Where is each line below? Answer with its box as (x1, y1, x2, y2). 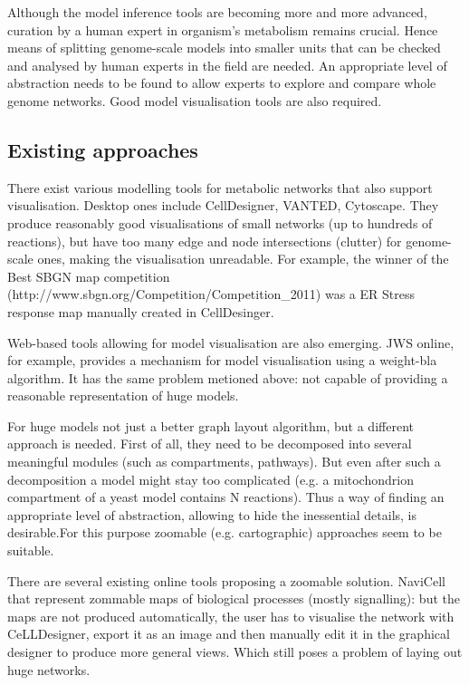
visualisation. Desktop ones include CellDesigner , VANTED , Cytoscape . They (7, 196, 439, 215)
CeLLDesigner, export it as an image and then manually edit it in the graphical (7, 624, 450, 643)
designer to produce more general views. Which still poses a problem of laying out (7, 642, 463, 661)
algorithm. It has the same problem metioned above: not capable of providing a (7, 368, 448, 387)
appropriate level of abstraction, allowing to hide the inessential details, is (7, 505, 417, 524)
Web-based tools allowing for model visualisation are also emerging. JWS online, (7, 333, 455, 352)
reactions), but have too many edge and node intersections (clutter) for (7, 231, 402, 250)
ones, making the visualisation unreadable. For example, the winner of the (37, 249, 449, 268)
